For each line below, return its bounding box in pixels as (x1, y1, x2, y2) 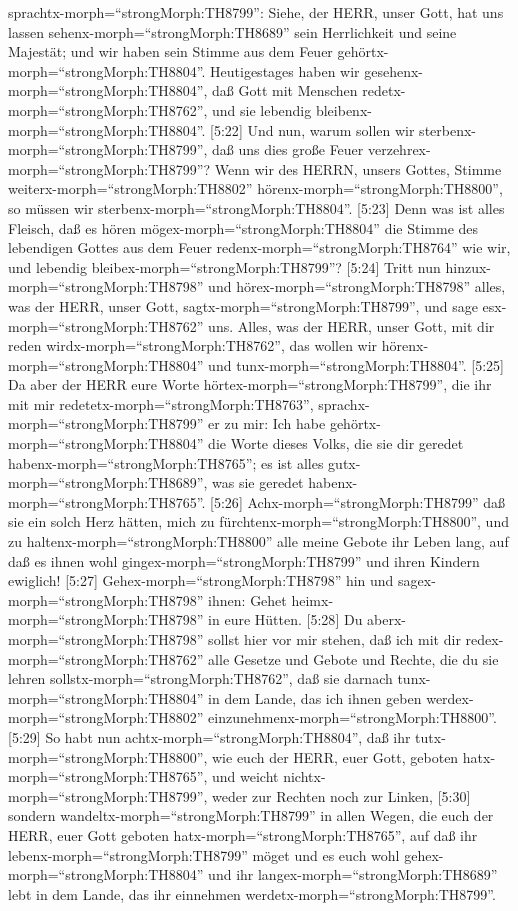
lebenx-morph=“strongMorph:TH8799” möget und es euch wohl (8, 844, 400, 865)
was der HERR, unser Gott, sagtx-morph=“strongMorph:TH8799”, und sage (8, 295, 478, 316)
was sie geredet (212, 472, 304, 493)
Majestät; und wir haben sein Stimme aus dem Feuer (8, 41, 333, 62)
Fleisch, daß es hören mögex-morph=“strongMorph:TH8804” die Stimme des (8, 217, 479, 238)
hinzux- (445, 256, 491, 277)
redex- (465, 629, 504, 649)
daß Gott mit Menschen (212, 80, 358, 101)
